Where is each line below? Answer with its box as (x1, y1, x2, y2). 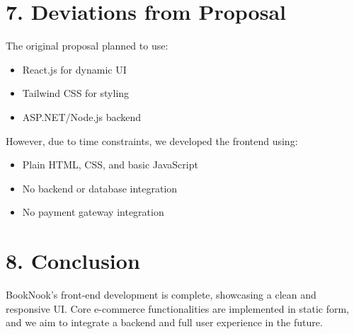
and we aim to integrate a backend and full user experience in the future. (6, 315, 323, 330)
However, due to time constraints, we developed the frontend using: (6, 133, 298, 148)
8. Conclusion (6, 246, 140, 275)
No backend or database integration (22, 180, 178, 195)
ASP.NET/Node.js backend (22, 109, 142, 124)
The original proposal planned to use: (6, 38, 169, 53)
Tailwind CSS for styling (22, 86, 130, 100)
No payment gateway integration (22, 205, 164, 219)
